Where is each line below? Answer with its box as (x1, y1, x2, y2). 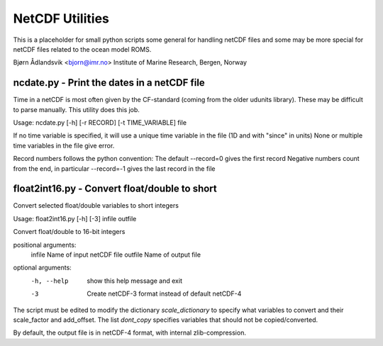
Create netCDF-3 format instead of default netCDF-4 (87, 289, 242, 298)
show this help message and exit (87, 277, 182, 285)
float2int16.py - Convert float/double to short (13, 183, 217, 195)
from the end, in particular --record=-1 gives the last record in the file (13, 164, 216, 173)
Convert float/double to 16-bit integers (13, 228, 126, 236)
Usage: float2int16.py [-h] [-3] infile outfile (13, 214, 137, 223)
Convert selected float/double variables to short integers (13, 201, 179, 210)
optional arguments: (13, 263, 72, 272)
